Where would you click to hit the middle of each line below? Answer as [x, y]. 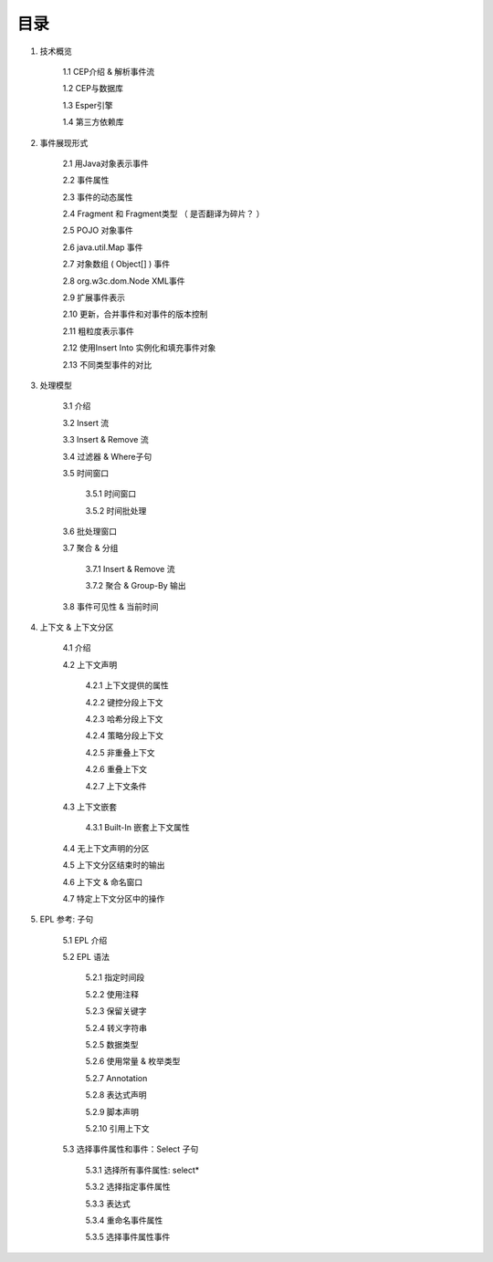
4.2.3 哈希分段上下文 [124, 719]
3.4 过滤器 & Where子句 [107, 456]
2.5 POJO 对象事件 [98, 230]
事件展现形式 [64, 142]
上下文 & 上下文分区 [77, 627]
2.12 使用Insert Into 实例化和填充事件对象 [139, 348]
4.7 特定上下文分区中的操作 [114, 898]
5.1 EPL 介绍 [85, 940]
